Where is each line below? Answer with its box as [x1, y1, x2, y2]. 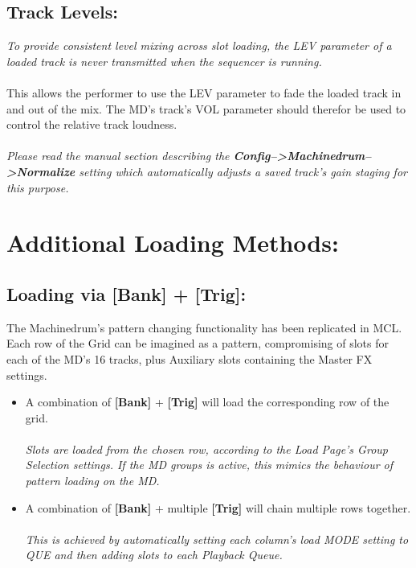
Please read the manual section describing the [6, 147, 230, 164]
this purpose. [6, 179, 69, 196]
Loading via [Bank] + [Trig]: [6, 281, 247, 306]
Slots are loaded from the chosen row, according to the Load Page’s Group [25, 440, 388, 457]
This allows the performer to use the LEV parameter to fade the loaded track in [6, 84, 402, 101]
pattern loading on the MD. [25, 472, 160, 489]
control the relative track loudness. [6, 116, 177, 133]
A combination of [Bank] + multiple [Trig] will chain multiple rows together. [25, 499, 411, 516]
